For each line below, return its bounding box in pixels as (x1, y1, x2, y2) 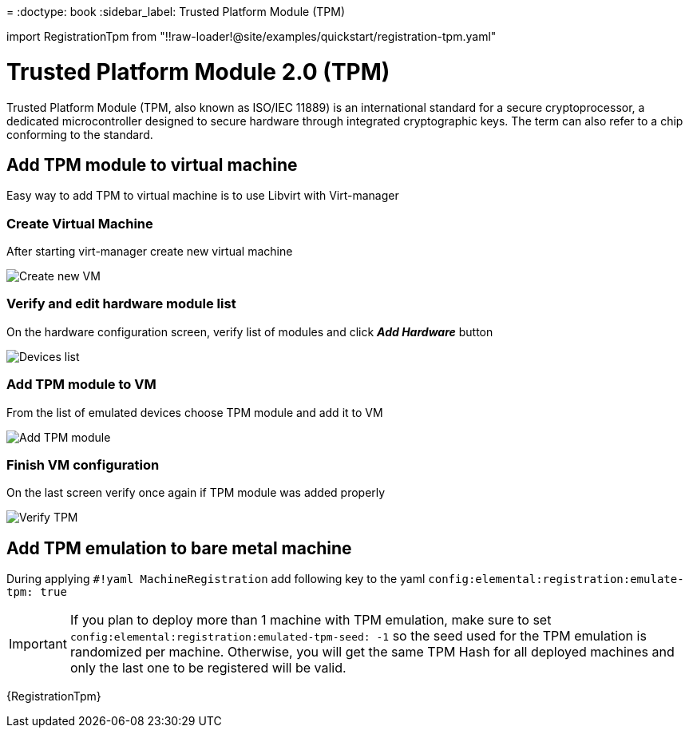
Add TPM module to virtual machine (6, 154, 298, 175)
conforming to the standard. (6, 127, 153, 141)
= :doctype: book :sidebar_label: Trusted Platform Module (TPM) (6, 5, 346, 18)
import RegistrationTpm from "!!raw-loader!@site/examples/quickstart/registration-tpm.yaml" (6, 30, 497, 43)
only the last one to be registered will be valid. (69, 660, 346, 676)
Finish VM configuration (6, 456, 160, 473)
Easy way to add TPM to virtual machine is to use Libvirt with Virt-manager (6, 188, 399, 203)
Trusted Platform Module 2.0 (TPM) (6, 58, 390, 85)
